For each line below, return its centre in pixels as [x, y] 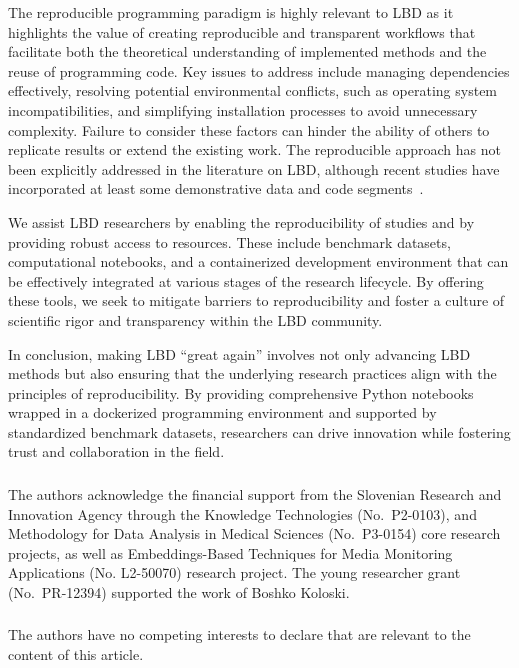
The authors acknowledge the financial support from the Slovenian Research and [255, 493]
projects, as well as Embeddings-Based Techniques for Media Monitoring [230, 552]
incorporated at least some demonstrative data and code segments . [216, 188]
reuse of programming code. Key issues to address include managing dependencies [259, 70]
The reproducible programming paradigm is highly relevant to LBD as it [231, 12]
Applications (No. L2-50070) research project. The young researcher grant [234, 572]
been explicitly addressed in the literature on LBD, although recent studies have [254, 168]
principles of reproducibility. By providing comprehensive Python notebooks [241, 392]
